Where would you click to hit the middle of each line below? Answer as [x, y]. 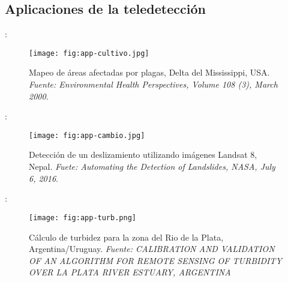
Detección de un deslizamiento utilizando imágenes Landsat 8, [143, 154]
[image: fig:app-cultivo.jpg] [89, 53]
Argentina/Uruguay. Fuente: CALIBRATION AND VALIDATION [152, 249]
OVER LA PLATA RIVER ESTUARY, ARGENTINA [130, 272]
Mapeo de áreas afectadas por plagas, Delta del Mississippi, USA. [149, 72]
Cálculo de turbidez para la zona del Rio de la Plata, [126, 237]
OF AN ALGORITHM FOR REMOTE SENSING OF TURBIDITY [155, 260]
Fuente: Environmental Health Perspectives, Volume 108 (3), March [153, 84]
